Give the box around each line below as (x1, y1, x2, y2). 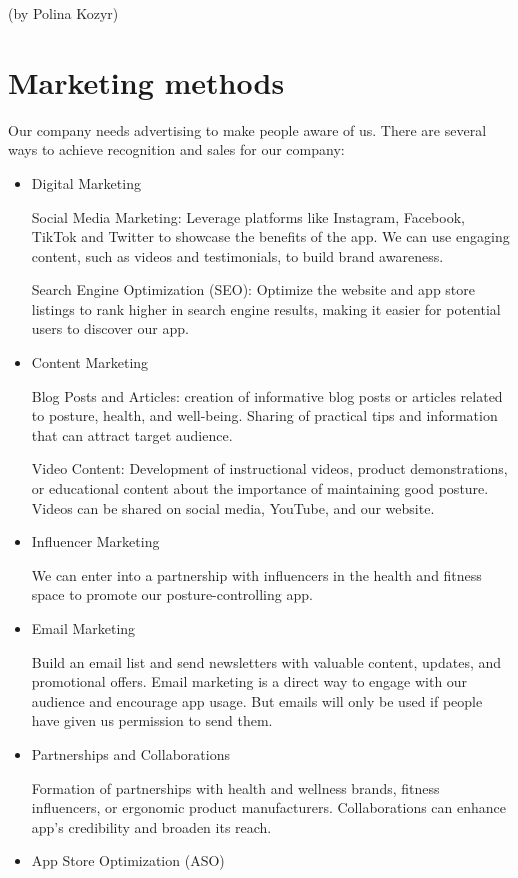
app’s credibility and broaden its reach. (31, 816, 272, 837)
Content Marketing (31, 352, 149, 373)
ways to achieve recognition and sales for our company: (8, 139, 345, 160)
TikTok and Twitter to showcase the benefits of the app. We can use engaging (31, 226, 510, 247)
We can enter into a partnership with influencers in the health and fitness (31, 564, 482, 585)
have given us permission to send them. (31, 710, 273, 731)
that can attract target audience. (31, 424, 233, 445)
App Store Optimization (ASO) (31, 850, 225, 871)
